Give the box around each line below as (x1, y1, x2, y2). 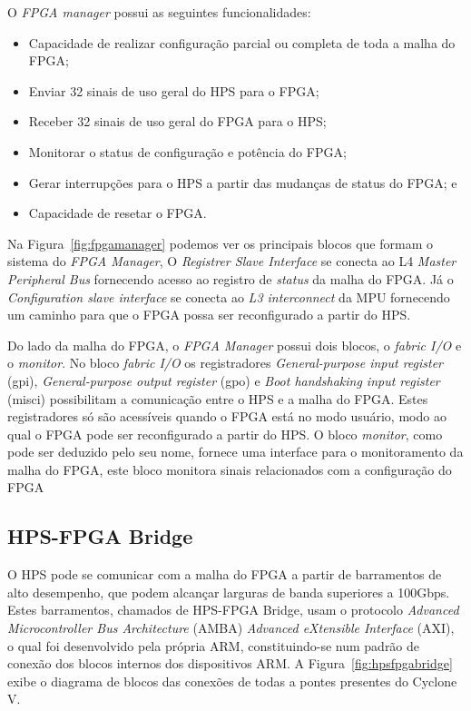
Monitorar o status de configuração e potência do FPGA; (28, 142, 347, 161)
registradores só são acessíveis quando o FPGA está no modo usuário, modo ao (7, 407, 446, 426)
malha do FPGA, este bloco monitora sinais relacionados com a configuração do (7, 459, 452, 479)
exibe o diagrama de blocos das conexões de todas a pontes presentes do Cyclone (7, 671, 457, 690)
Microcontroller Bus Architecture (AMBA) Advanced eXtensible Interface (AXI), (7, 618, 455, 637)
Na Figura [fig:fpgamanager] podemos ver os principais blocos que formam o (7, 233, 433, 252)
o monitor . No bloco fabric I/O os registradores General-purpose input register (7, 353, 444, 372)
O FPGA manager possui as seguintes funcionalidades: (7, 3, 311, 21)
